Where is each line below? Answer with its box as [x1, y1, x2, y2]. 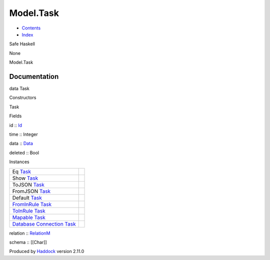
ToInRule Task [12, 207, 45, 214]
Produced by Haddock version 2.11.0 [9, 249, 84, 255]
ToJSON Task [12, 181, 44, 188]
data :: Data [9, 140, 33, 147]
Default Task [12, 194, 42, 201]
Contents [21, 25, 41, 31]
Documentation [9, 72, 59, 81]
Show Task [12, 175, 38, 182]
